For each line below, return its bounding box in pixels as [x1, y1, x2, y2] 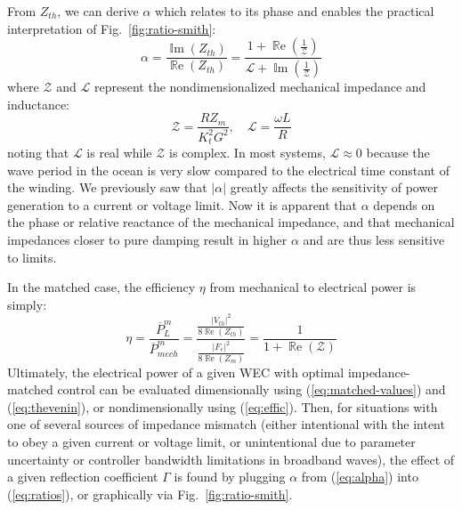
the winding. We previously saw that [7, 178, 207, 197]
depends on [373, 195, 435, 214]
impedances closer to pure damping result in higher [7, 231, 288, 249]
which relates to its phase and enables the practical [155, 2, 434, 20]
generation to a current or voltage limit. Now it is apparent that [7, 195, 358, 214]
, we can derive [57, 2, 139, 20]
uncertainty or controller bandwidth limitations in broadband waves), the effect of [7, 449, 455, 468]
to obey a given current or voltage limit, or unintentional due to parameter [7, 433, 416, 451]
